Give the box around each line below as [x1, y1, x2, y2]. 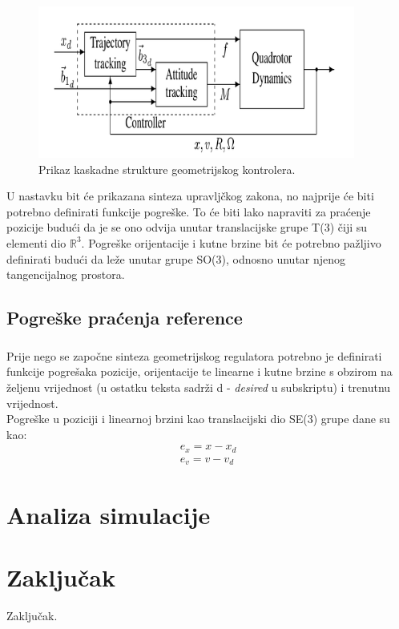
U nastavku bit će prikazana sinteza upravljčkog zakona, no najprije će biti [6, 187, 374, 204]
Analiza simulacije [6, 498, 211, 530]
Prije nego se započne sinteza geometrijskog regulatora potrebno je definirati [6, 347, 382, 364]
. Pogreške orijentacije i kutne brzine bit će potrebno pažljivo [81, 234, 381, 251]
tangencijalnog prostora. [6, 266, 125, 283]
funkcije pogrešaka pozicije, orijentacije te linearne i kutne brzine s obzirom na [6, 363, 393, 380]
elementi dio [6, 234, 66, 251]
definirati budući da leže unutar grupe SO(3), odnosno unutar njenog [6, 250, 346, 267]
